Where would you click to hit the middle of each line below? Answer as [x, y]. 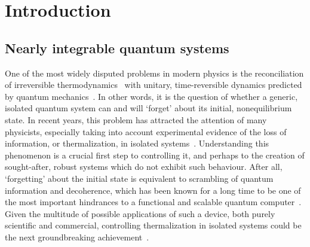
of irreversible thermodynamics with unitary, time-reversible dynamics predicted [154, 85]
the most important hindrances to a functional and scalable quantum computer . [153, 202]
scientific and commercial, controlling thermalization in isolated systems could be [153, 225]
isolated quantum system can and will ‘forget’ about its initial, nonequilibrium [148, 108]
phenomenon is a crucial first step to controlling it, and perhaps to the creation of [155, 155]
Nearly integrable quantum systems [117, 48]
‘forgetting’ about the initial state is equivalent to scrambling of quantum [139, 178]
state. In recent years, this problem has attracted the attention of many [136, 119]
